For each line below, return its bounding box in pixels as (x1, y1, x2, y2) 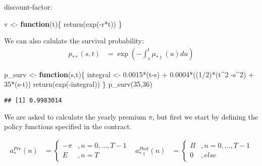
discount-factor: (4, 2, 53, 12)
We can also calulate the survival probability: (4, 35, 144, 46)
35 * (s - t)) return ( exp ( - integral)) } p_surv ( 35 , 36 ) (4, 79, 152, 89)
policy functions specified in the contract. (4, 121, 132, 132)
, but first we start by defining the (152, 111, 258, 122)
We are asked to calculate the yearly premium (4, 111, 146, 122)
